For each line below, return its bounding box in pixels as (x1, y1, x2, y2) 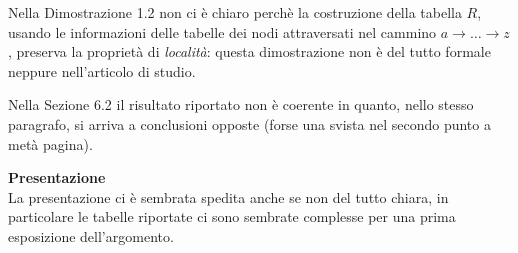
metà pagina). (8, 133, 93, 154)
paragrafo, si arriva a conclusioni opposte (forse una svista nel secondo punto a (8, 113, 491, 134)
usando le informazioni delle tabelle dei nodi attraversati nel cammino (8, 21, 437, 42)
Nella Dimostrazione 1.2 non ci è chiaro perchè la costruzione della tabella (8, 2, 462, 22)
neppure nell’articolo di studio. (8, 60, 196, 81)
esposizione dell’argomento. (8, 225, 174, 246)
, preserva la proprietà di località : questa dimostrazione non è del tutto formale (8, 41, 491, 62)
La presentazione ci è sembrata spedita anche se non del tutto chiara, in (8, 186, 449, 207)
